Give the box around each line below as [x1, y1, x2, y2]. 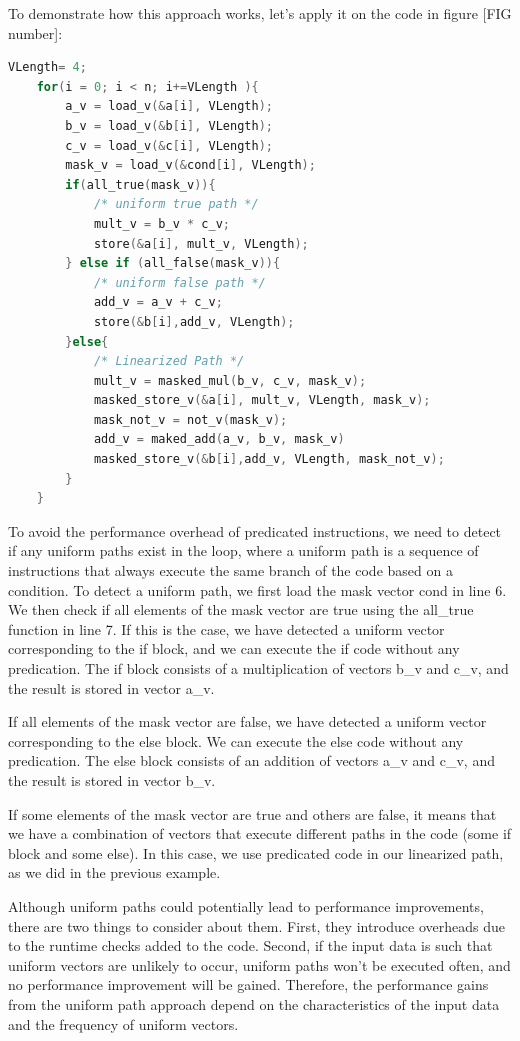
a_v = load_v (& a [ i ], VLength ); [65, 99, 273, 114]
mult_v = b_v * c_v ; [93, 216, 230, 231]
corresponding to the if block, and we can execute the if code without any [8, 638, 460, 659]
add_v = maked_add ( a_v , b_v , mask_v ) [93, 432, 345, 447]
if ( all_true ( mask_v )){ [65, 177, 216, 192]
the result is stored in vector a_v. [8, 677, 215, 698]
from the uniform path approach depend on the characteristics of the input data [8, 993, 500, 1014]
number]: [8, 22, 63, 43]
